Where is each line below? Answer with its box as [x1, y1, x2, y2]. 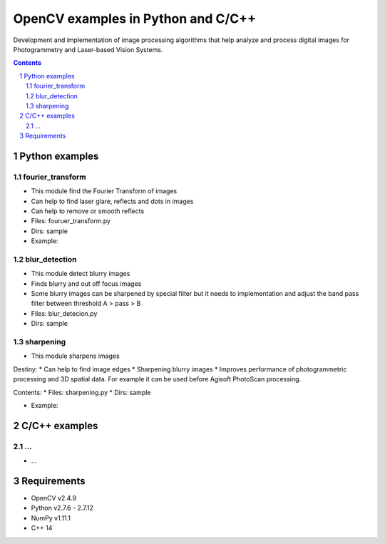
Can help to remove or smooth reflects [31, 207, 145, 215]
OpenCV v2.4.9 [31, 494, 77, 503]
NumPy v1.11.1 [31, 513, 71, 522]
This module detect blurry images [31, 270, 130, 278]
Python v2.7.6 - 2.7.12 [31, 503, 94, 513]
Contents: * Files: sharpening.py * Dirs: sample [13, 388, 151, 396]
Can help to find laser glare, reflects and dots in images [31, 197, 194, 205]
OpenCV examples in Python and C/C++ [13, 11, 257, 26]
